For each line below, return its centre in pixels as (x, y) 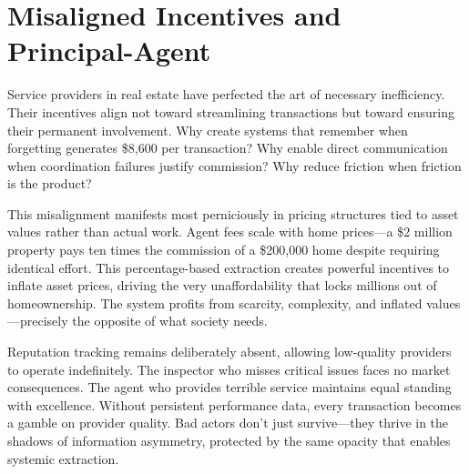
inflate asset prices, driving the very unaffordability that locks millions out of (222, 285)
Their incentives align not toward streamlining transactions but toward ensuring (231, 111)
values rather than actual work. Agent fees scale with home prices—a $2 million (230, 232)
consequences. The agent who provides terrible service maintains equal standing (229, 387)
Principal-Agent (109, 50)
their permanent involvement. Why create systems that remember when (208, 130)
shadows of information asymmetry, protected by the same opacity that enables (229, 440)
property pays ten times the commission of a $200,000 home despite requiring (224, 250)
